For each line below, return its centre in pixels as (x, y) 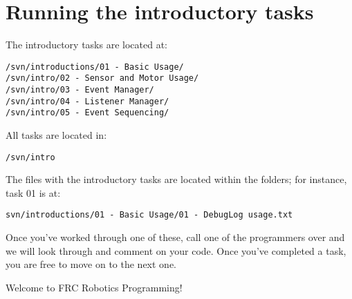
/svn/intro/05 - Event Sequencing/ (87, 113)
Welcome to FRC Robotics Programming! (94, 287)
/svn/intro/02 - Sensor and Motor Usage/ (102, 78)
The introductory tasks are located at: (86, 45)
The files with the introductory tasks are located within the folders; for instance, (176, 179)
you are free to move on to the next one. (91, 264)
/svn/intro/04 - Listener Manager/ (87, 101)
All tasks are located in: (56, 135)
